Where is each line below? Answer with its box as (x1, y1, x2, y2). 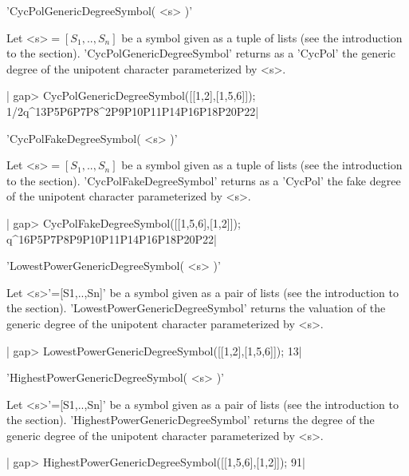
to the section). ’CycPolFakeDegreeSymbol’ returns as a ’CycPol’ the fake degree (6, 172, 401, 188)
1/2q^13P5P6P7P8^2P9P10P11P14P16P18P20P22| (6, 102, 259, 119)
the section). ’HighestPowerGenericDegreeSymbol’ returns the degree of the (6, 411, 375, 428)
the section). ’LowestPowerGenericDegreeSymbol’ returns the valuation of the (6, 299, 386, 316)
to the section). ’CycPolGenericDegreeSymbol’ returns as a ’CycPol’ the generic (6, 45, 395, 61)
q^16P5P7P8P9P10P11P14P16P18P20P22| (6, 230, 217, 247)
